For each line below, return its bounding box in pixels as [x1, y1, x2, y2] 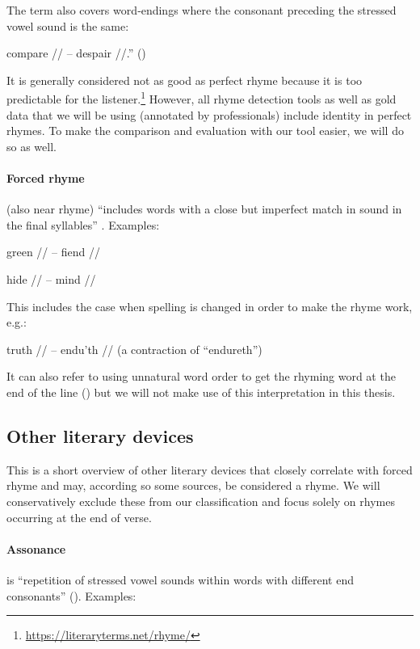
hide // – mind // [6, 270, 96, 287]
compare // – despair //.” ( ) [6, 44, 146, 61]
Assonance [6, 540, 66, 557]
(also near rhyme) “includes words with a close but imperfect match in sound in [6, 200, 402, 217]
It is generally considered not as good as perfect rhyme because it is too [6, 71, 363, 88]
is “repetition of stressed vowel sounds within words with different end [6, 571, 355, 588]
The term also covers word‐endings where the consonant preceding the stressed [6, 2, 397, 18]
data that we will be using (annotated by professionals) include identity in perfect [6, 106, 412, 123]
